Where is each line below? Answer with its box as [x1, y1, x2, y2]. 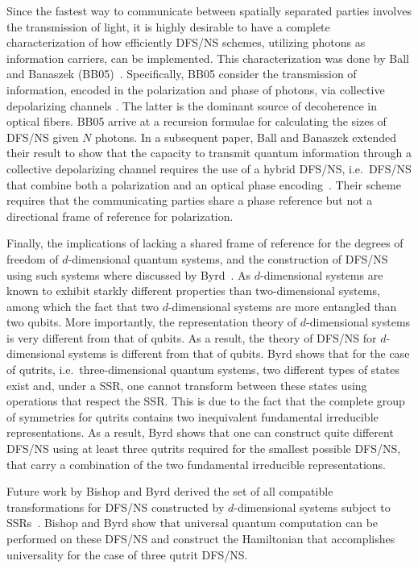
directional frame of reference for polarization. [6, 207, 234, 224]
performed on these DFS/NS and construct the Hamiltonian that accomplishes [6, 530, 395, 546]
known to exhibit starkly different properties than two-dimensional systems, [6, 282, 380, 299]
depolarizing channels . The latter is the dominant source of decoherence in [6, 97, 378, 114]
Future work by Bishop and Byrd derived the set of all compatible [6, 483, 333, 500]
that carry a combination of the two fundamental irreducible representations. [6, 455, 386, 472]
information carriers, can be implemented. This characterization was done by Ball [6, 49, 409, 66]
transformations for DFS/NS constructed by [6, 498, 225, 515]
